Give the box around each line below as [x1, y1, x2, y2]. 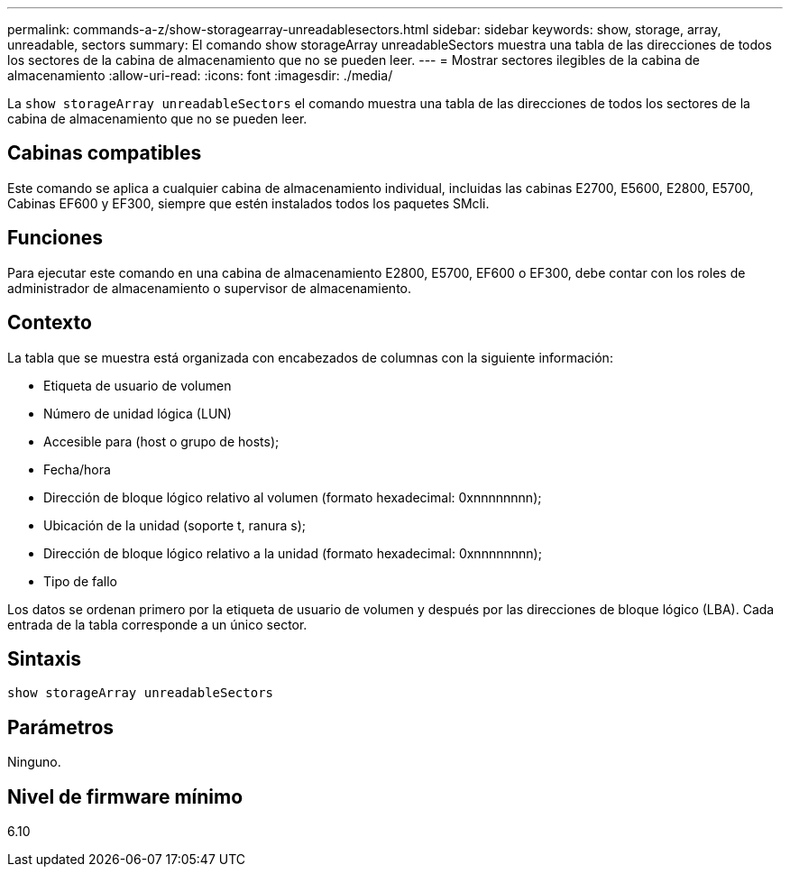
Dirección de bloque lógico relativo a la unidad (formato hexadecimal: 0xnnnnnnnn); [43, 545, 542, 561]
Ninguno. [7, 754, 61, 770]
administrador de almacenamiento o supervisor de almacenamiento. [7, 280, 412, 296]
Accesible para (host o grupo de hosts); [43, 433, 280, 449]
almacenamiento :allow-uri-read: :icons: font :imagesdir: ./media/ [7, 68, 393, 83]
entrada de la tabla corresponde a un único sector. [7, 616, 308, 632]
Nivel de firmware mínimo [7, 785, 243, 808]
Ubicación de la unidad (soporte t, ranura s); [43, 517, 307, 533]
